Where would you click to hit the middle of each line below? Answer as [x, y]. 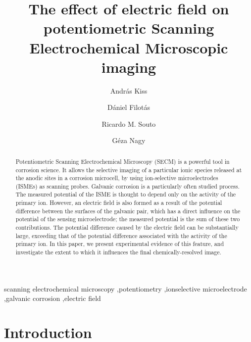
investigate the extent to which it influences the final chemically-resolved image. [118, 252]
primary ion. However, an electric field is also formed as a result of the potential [119, 203]
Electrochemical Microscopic [129, 47]
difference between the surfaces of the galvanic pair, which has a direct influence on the [128, 211]
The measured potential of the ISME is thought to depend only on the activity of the [126, 194]
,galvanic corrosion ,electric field [52, 298]
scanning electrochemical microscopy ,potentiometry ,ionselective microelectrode [125, 288]
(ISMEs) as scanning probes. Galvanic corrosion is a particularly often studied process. [127, 186]
